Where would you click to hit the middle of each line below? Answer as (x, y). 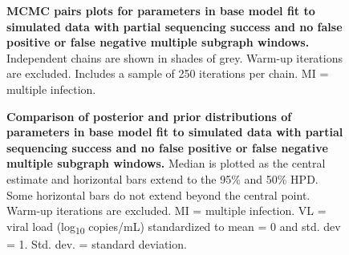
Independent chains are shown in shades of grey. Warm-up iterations (175, 57)
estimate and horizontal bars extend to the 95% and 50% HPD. (162, 178)
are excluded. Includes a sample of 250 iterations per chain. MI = (168, 73)
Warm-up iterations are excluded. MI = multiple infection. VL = (166, 210)
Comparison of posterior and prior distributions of (149, 116)
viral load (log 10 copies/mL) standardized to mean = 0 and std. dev (174, 227)
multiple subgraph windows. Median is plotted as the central (166, 163)
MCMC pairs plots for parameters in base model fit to (161, 10)
